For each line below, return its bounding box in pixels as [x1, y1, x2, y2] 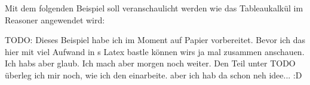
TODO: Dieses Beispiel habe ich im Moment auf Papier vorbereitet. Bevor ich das [5, 34, 306, 46]
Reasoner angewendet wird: [5, 13, 105, 26]
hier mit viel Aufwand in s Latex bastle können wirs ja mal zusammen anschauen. [5, 45, 305, 57]
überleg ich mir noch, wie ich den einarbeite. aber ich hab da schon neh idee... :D [5, 68, 302, 81]
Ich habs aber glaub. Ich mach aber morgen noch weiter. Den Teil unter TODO [5, 57, 296, 69]
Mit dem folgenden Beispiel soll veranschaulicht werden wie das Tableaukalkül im [5, 2, 303, 14]
